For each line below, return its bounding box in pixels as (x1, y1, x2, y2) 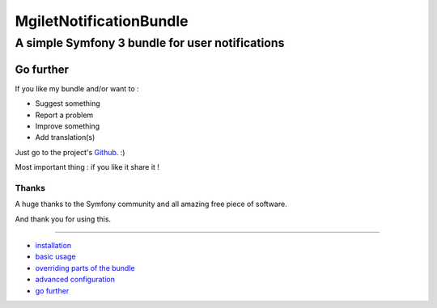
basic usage (35, 251, 76, 262)
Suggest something (35, 99, 100, 108)
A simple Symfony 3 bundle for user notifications (15, 36, 285, 50)
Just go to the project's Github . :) (15, 147, 125, 157)
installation (35, 240, 72, 250)
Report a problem (35, 110, 94, 120)
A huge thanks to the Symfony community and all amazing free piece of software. (15, 199, 287, 209)
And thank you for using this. (15, 214, 112, 224)
